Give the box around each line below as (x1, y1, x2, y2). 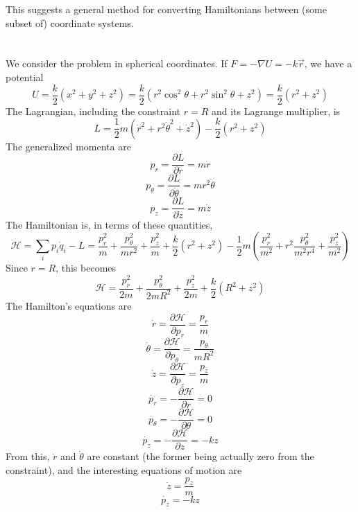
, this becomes (56, 261, 117, 275)
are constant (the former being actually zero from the (87, 449, 314, 464)
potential (6, 69, 44, 84)
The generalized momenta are (6, 139, 131, 153)
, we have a (304, 56, 352, 71)
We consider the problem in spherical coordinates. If (6, 56, 228, 71)
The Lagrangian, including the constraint (6, 103, 180, 118)
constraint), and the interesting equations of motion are (6, 462, 242, 477)
